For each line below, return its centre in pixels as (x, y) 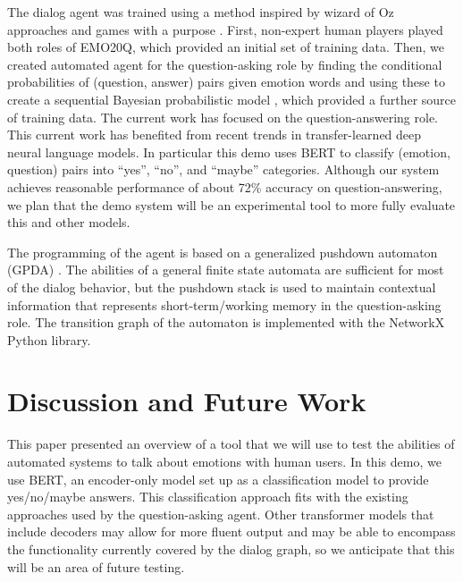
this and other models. (69, 222)
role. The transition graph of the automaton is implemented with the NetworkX (226, 322)
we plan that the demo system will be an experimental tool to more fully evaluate (231, 204)
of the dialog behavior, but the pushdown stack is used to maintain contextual (222, 287)
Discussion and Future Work (187, 401)
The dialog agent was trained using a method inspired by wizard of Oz (201, 12)
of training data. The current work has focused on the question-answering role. (223, 117)
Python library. (49, 339)
